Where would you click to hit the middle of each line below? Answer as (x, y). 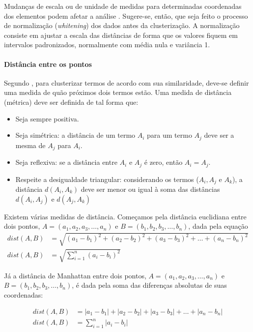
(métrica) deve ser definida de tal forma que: (71, 102)
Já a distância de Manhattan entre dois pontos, (75, 275)
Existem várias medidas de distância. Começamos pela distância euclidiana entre (125, 216)
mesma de (30, 145)
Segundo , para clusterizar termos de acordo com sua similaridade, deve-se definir (126, 82)
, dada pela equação (218, 226)
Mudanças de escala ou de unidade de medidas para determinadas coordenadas (123, 6)
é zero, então (163, 162)
